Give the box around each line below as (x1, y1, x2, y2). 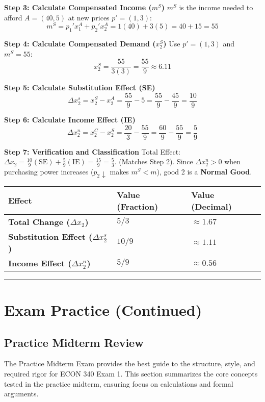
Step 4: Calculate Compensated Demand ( (4, 38, 156, 49)
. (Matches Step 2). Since (114, 156, 193, 167)
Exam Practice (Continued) (4, 299, 202, 320)
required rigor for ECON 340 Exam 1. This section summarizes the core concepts (4, 368, 258, 379)
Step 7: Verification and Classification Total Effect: (4, 146, 180, 157)
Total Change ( (8, 215, 70, 228)
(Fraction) (117, 200, 158, 212)
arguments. (4, 388, 39, 399)
